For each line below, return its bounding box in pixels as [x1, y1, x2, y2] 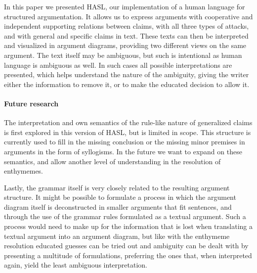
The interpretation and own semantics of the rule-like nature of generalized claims [4, 117, 253, 128]
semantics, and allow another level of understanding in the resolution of [4, 156, 221, 166]
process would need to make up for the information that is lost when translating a [4, 221, 253, 231]
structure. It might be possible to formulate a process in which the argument [4, 192, 236, 202]
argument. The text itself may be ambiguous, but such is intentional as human [4, 49, 242, 60]
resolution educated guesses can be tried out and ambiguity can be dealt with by [4, 240, 249, 251]
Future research [4, 98, 59, 108]
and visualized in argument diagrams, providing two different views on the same [4, 40, 247, 50]
